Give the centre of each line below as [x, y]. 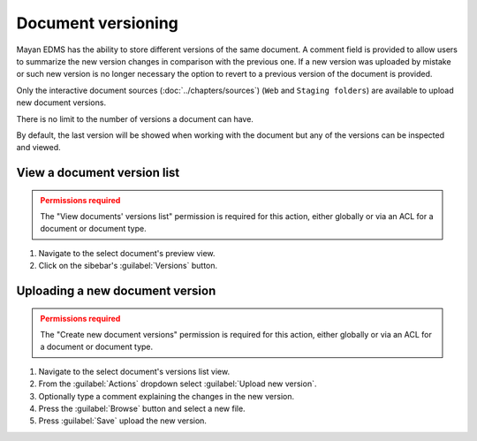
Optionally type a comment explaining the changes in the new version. [167, 396]
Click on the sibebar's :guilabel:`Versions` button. [128, 266]
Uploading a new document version [116, 291]
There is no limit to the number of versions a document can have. [135, 118]
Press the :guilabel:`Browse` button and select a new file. [142, 408]
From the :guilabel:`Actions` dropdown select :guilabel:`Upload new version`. [178, 384]
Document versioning [97, 23]
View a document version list [98, 173]
